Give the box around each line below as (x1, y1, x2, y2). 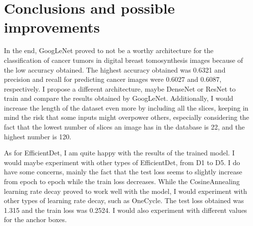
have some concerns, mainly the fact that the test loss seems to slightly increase (4, 167, 242, 177)
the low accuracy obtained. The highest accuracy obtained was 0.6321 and (4, 64, 226, 75)
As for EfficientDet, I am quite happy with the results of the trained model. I (4, 148, 235, 158)
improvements (4, 17, 100, 37)
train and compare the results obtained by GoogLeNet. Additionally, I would (4, 93, 234, 103)
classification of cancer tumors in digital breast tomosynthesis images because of (4, 55, 243, 65)
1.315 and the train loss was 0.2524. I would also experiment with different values (4, 205, 247, 215)
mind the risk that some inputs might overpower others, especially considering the (4, 112, 250, 122)
